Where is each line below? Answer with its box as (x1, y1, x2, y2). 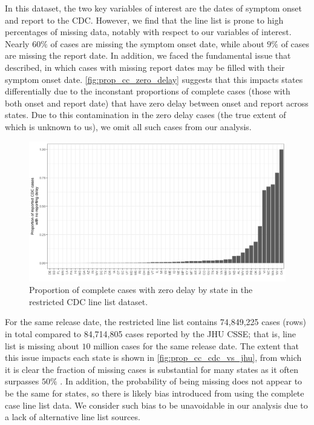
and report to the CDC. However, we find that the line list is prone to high (5, 13, 284, 26)
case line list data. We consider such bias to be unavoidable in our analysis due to (5, 398, 308, 411)
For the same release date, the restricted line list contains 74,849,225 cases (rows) (5, 315, 306, 328)
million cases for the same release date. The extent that (93, 339, 299, 352)
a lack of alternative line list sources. (5, 410, 140, 423)
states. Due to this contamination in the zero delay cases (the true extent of (5, 108, 286, 121)
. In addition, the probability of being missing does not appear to (60, 375, 303, 387)
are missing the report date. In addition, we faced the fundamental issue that (5, 49, 291, 62)
